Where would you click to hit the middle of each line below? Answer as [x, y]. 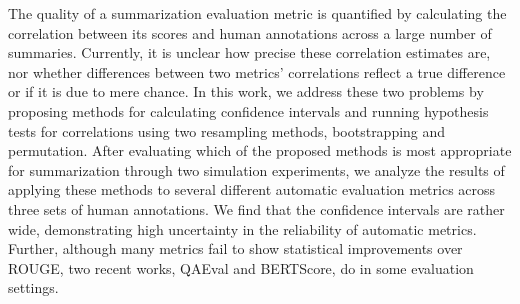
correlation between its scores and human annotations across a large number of [250, 32]
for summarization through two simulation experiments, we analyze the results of [256, 169]
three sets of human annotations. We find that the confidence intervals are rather [256, 208]
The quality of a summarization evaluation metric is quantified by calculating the [257, 13]
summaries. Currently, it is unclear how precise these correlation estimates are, [249, 52]
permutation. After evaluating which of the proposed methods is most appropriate [260, 150]
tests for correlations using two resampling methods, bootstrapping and [227, 130]
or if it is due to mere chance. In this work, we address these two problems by [246, 91]
